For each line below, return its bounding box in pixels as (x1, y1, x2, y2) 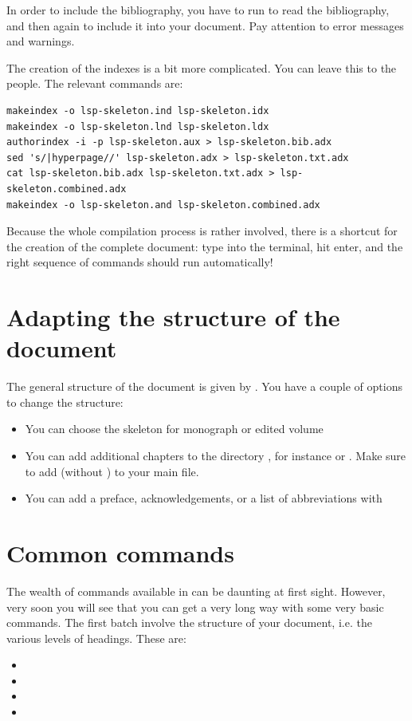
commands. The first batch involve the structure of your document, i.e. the (6, 614, 372, 631)
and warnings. (6, 33, 75, 49)
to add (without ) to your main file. (25, 463, 199, 479)
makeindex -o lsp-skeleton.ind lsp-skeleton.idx (6, 104, 269, 116)
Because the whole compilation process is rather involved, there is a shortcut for (6, 223, 398, 239)
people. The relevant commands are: (6, 75, 183, 92)
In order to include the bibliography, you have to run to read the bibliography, (6, 2, 390, 18)
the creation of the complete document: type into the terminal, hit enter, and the (6, 238, 403, 254)
